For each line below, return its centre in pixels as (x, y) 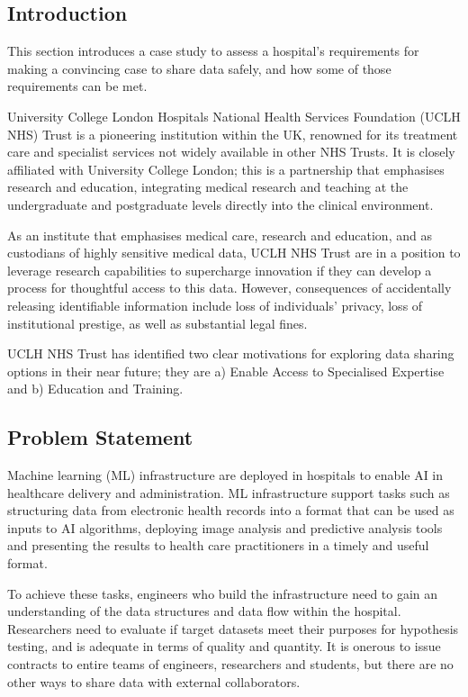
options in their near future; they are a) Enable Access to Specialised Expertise (226, 371)
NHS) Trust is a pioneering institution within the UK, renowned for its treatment (233, 134)
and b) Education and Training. (95, 389)
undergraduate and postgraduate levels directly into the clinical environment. (220, 204)
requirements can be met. (77, 86)
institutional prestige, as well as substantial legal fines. (157, 323)
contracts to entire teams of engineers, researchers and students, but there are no (230, 664)
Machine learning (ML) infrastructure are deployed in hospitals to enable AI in (225, 475)
